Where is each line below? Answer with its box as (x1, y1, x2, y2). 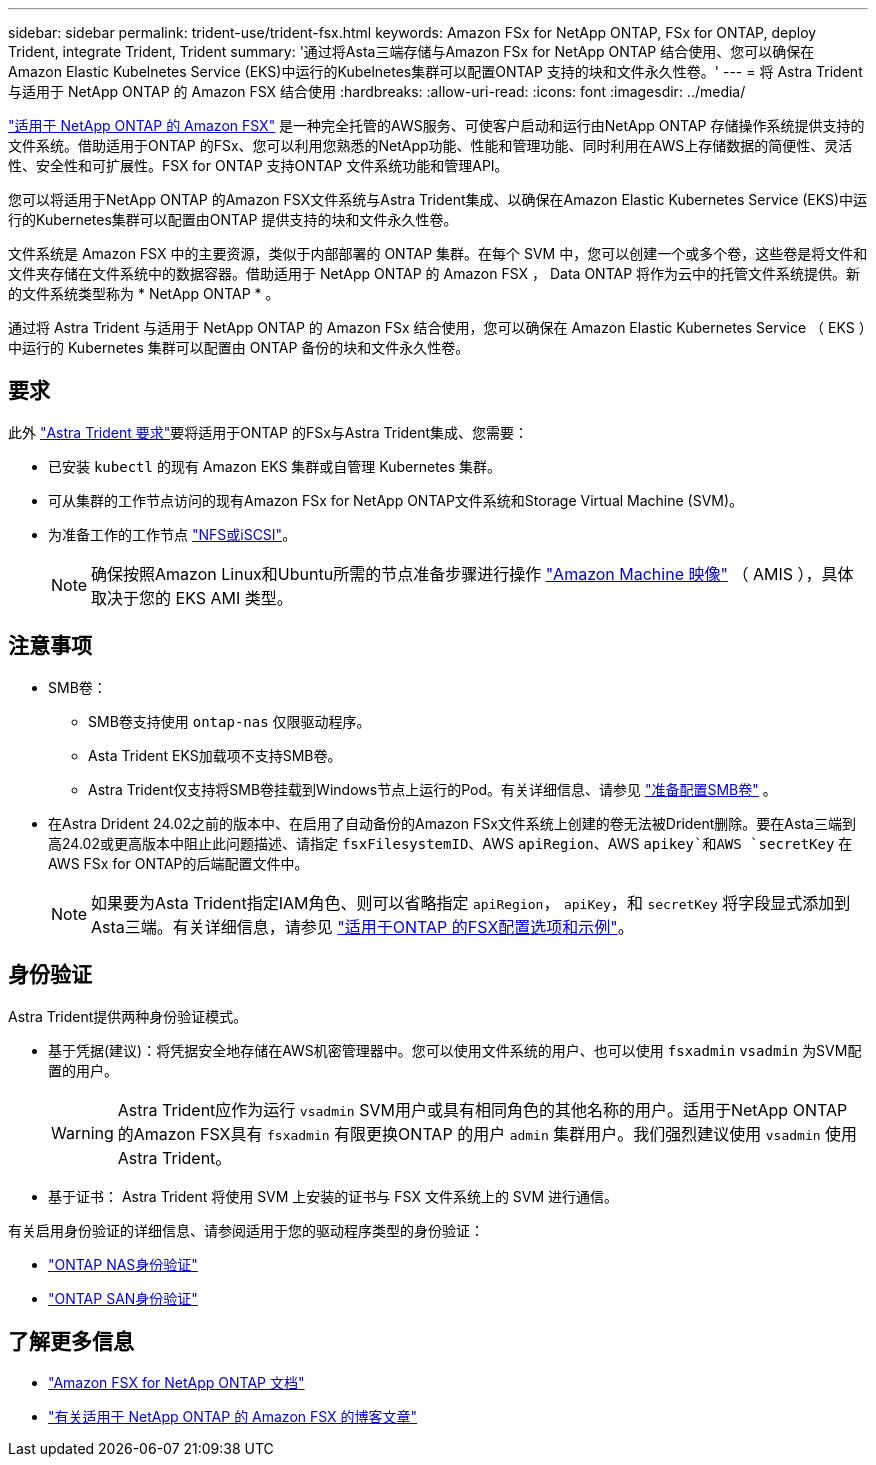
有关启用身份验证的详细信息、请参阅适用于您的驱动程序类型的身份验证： (8, 1221, 484, 1239)
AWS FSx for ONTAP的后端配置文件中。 (48, 854, 309, 872)
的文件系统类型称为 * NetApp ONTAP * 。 (8, 285, 280, 302)
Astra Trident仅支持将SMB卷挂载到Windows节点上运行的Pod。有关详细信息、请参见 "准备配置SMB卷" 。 (88, 780, 777, 798)
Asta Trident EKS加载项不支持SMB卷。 (88, 746, 342, 764)
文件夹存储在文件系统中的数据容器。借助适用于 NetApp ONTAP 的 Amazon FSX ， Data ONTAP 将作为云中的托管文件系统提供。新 (8, 265, 861, 282)
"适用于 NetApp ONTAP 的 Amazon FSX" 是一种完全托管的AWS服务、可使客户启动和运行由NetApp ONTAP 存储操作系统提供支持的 (8, 117, 865, 134)
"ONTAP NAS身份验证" (48, 1255, 198, 1273)
